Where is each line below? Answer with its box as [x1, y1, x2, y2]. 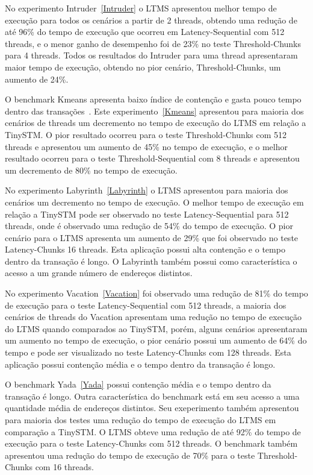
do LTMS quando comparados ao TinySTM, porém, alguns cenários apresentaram [5, 322, 308, 335]
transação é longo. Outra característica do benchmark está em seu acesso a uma [5, 389, 300, 402]
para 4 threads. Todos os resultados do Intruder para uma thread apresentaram [5, 49, 298, 61]
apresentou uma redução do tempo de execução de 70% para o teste [5, 448, 255, 461]
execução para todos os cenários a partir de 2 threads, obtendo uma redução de [5, 13, 297, 26]
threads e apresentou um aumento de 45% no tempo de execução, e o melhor [5, 140, 288, 153]
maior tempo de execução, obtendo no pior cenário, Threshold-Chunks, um [5, 60, 281, 73]
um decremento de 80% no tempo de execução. [5, 163, 178, 176]
